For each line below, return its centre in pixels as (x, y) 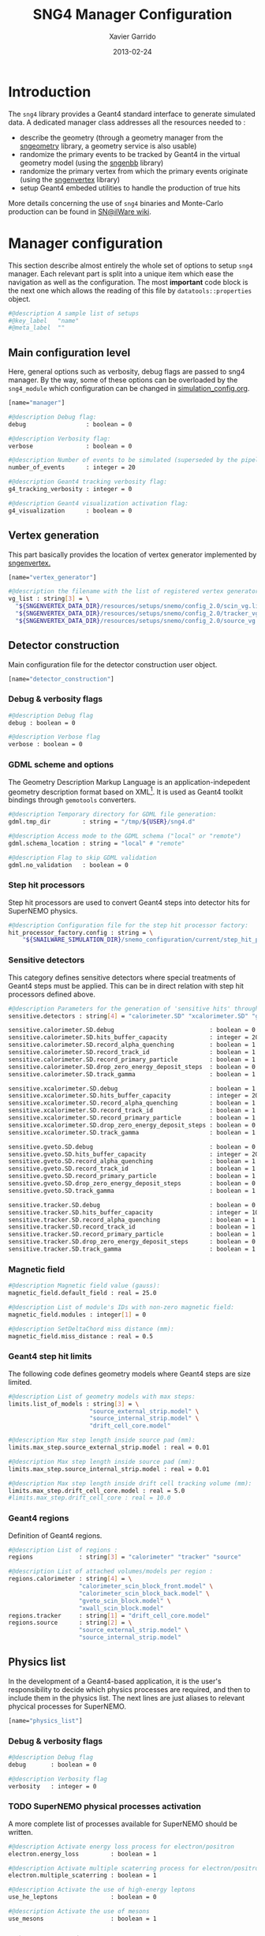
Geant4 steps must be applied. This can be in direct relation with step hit (126, 985)
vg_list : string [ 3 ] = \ (49, 599)
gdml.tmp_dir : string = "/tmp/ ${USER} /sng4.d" (102, 822)
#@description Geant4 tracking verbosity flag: (88, 482)
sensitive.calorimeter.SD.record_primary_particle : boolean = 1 (132, 1060)
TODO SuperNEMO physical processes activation (105, 1807)
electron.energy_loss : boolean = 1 (82, 1854)
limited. (20, 1382)
